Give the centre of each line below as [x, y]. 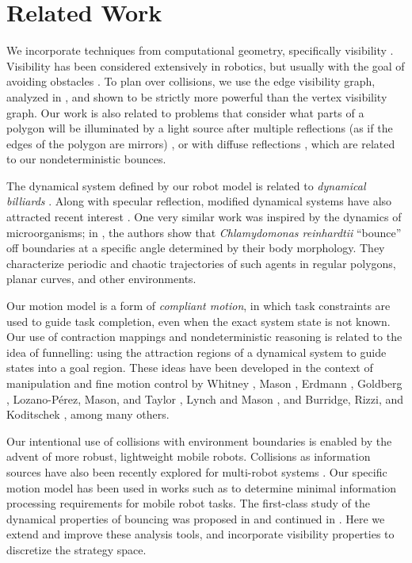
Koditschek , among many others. [88, 414]
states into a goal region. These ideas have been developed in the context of [190, 368]
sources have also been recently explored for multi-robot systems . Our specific [197, 471]
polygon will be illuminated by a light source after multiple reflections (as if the [200, 128]
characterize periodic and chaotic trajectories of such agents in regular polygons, [201, 263]
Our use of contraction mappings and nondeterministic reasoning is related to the [204, 337]
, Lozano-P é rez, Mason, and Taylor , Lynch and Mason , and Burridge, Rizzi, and [205, 398]
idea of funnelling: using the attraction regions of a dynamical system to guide [196, 352]
